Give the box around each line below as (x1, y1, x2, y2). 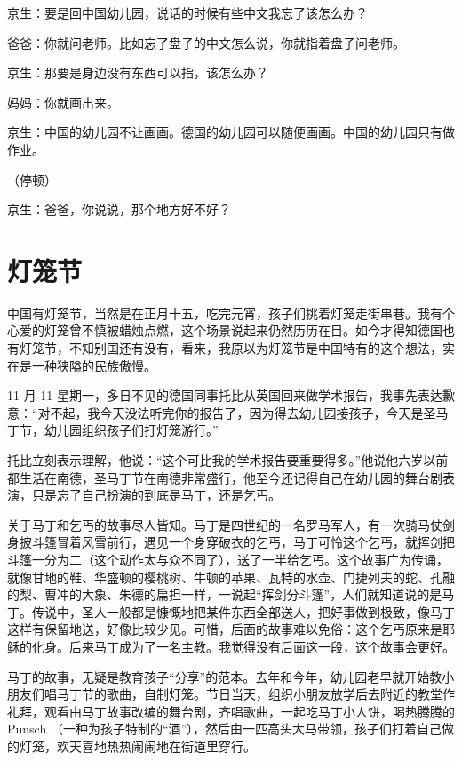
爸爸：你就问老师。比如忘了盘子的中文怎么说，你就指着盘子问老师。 (7, 33, 405, 52)
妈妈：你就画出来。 (7, 92, 119, 111)
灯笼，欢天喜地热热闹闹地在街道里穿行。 (19, 736, 256, 755)
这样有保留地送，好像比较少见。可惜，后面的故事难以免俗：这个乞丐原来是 (7, 620, 442, 638)
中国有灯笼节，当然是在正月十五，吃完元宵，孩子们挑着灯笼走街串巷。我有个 (7, 303, 455, 322)
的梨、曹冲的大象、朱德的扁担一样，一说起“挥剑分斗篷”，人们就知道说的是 (7, 585, 442, 604)
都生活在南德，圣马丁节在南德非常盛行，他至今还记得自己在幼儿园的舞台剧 (7, 468, 442, 486)
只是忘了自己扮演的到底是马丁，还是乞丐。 (31, 485, 281, 504)
